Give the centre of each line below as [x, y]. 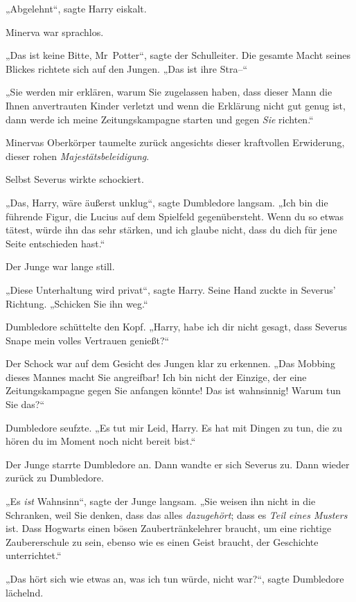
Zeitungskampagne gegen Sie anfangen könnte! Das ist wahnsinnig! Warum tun [173, 390]
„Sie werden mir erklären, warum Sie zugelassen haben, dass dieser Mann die [169, 92]
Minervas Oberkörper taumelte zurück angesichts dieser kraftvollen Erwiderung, [175, 142]
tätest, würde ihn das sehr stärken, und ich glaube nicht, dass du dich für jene [171, 230]
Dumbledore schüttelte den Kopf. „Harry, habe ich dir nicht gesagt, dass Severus [177, 327]
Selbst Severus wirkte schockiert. [75, 179]
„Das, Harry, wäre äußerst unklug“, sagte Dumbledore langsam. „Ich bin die [167, 202]
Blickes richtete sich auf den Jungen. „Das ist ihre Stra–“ [127, 68]
